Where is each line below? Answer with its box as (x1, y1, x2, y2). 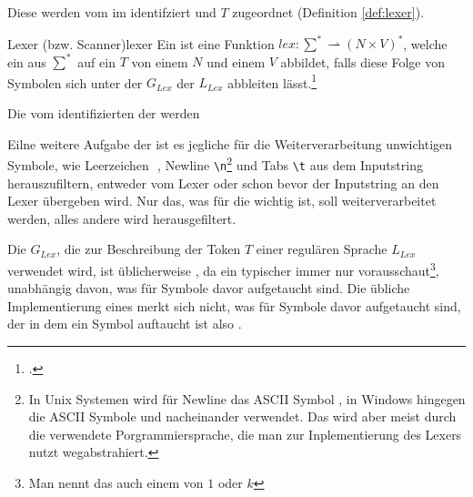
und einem (206, 52, 266, 71)
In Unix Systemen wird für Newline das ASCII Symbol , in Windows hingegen (28, 389, 466, 408)
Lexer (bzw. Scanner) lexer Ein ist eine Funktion (7, 34, 275, 53)
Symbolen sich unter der (7, 73, 143, 92)
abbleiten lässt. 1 (227, 70, 317, 92)
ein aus (7, 52, 46, 71)
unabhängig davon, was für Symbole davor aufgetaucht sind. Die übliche (7, 279, 410, 298)
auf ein (77, 52, 116, 71)
